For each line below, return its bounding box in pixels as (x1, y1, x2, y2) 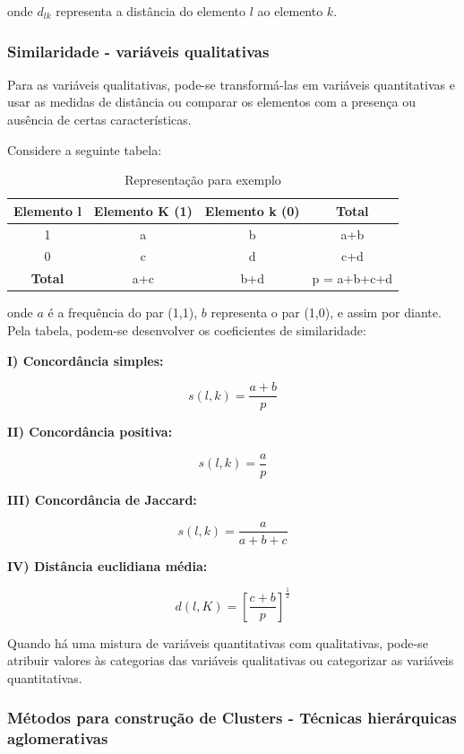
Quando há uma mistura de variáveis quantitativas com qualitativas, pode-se (7, 633, 428, 652)
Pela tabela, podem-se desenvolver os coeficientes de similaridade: (7, 321, 366, 339)
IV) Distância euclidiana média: (7, 556, 208, 575)
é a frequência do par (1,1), (47, 303, 198, 322)
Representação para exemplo (125, 170, 281, 189)
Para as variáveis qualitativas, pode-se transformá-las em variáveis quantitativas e (7, 74, 455, 93)
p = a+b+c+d (312, 269, 393, 288)
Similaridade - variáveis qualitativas (7, 39, 270, 62)
